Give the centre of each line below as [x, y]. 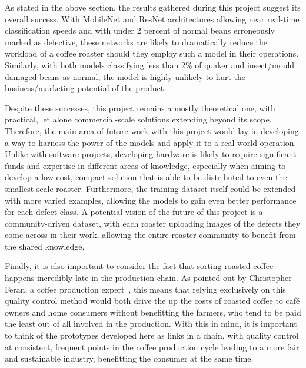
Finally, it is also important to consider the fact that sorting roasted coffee [139, 266]
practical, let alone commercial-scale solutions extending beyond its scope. [138, 119]
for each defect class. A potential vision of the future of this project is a [134, 212]
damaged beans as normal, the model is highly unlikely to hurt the [125, 76]
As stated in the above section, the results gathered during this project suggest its [153, 7]
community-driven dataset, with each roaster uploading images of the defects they [153, 223]
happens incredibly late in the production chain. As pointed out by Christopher [148, 278]
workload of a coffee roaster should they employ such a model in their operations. [152, 53]
